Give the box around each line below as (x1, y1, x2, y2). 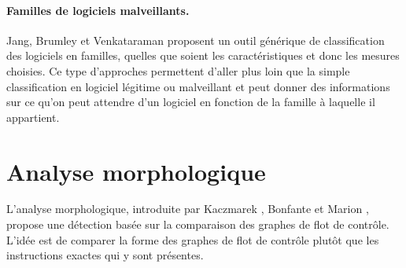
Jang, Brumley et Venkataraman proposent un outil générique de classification (6, 31, 385, 48)
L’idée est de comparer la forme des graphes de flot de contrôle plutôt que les (6, 231, 379, 248)
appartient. (6, 108, 60, 125)
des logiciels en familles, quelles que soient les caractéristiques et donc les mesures (6, 47, 400, 64)
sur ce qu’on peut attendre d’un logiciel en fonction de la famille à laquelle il (6, 94, 375, 110)
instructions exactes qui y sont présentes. (6, 247, 204, 263)
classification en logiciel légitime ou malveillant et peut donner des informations (6, 78, 390, 94)
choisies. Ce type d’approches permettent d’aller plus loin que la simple (6, 62, 350, 79)
